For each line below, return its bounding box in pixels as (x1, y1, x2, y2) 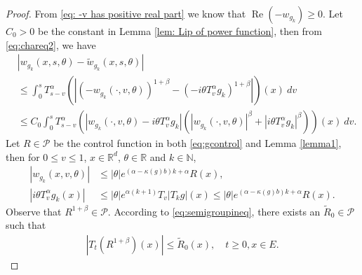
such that (6, 218, 46, 232)
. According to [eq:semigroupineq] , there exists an (107, 204, 321, 218)
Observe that (6, 204, 62, 218)
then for (6, 149, 40, 164)
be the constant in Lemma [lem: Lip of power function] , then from (38, 24, 323, 38)
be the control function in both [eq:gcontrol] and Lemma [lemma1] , (53, 136, 342, 150)
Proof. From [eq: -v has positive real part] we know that (6, 6, 246, 20)
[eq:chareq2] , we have (6, 37, 96, 52)
